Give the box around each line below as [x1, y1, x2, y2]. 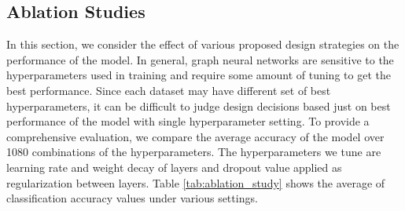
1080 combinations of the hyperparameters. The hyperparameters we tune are [6, 144, 381, 160]
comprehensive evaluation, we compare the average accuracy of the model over [6, 128, 385, 144]
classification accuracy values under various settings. [6, 190, 258, 206]
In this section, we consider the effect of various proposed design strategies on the [6, 36, 399, 53]
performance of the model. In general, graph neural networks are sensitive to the [6, 51, 394, 67]
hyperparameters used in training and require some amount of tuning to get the [6, 67, 391, 83]
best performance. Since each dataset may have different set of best [6, 82, 331, 98]
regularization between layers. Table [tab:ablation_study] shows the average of [6, 174, 385, 191]
